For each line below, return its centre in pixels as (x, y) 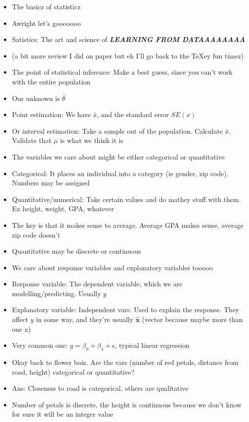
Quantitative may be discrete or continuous (77, 251)
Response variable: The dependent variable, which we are (97, 284)
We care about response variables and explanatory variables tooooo (112, 267)
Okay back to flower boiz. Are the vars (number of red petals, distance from (125, 362)
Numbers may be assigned (51, 183)
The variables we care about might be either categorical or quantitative (118, 156)
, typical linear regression (152, 345)
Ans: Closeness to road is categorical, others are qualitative (100, 388)
